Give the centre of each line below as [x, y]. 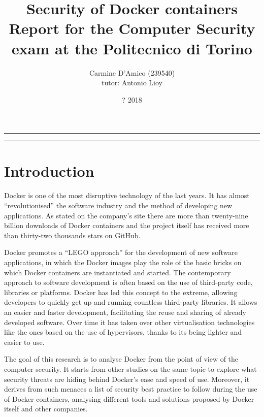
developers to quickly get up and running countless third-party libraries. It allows [131, 302]
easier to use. [24, 342]
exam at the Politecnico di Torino [132, 48]
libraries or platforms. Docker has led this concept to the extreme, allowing [121, 292]
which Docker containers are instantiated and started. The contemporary [118, 272]
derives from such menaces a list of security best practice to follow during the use [131, 389]
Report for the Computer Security [132, 28]
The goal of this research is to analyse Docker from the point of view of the [121, 359]
